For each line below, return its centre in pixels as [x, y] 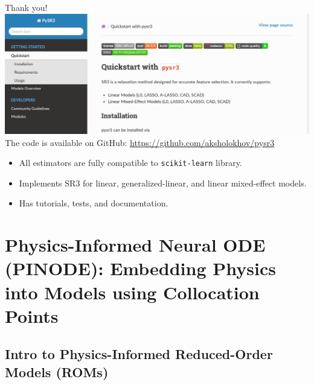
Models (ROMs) [57, 371]
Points [32, 315]
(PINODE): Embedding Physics [140, 268]
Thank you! [26, 7]
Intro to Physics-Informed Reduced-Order [139, 354]
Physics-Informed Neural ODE [135, 245]
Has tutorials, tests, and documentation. [94, 203]
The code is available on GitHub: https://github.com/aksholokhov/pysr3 [140, 142]
